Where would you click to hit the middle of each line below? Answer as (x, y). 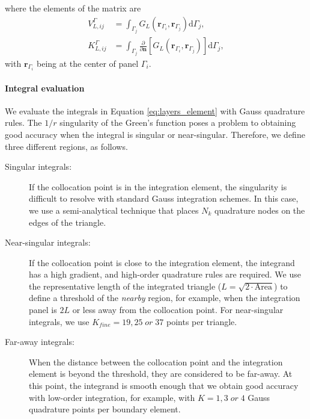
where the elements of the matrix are (73, 8)
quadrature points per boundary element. (105, 409)
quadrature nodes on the (260, 210)
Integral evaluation (45, 88)
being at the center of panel (87, 63)
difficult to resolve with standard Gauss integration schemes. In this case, (164, 198)
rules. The (23, 123)
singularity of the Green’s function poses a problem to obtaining (178, 123)
